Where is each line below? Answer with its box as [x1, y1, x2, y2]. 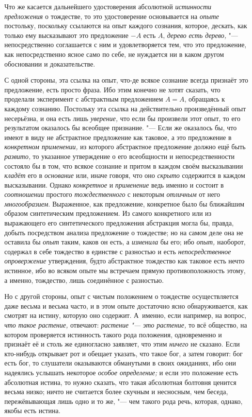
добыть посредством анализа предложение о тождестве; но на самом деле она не [4, 227, 243, 237]
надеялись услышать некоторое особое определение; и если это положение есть [4, 367, 238, 377]
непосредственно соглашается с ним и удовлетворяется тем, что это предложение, [4, 39, 247, 50]
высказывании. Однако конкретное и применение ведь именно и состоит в [4, 179, 224, 190]
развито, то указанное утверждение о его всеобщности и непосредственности [4, 151, 235, 161]
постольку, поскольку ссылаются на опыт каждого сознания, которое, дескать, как [4, 20, 247, 31]
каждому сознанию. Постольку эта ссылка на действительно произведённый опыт [4, 103, 246, 113]
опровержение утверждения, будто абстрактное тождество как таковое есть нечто [4, 256, 245, 266]
